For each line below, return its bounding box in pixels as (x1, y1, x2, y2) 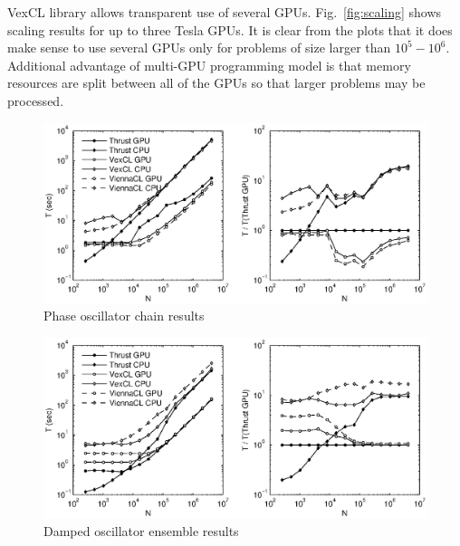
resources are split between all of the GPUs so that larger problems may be (7, 73, 426, 92)
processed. (7, 91, 64, 110)
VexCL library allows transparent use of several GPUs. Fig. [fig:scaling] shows (7, 3, 442, 21)
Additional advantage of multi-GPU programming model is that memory (7, 55, 411, 74)
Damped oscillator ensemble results (43, 521, 239, 540)
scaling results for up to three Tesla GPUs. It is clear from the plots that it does (7, 20, 453, 39)
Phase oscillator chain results (43, 306, 205, 325)
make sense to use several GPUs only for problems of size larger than (7, 38, 391, 57)
